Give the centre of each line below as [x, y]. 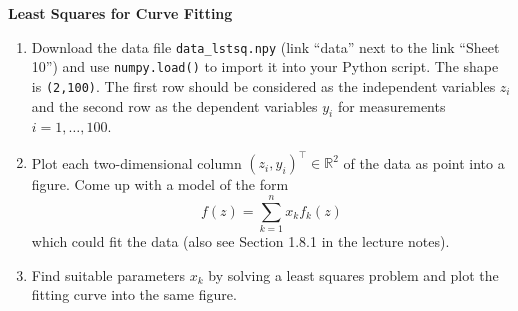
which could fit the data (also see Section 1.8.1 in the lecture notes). [240, 241]
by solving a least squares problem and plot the [353, 274]
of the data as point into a [424, 162]
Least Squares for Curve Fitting [120, 13]
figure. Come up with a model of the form [160, 184]
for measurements [391, 105]
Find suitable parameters [108, 274]
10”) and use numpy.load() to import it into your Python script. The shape [265, 66]
